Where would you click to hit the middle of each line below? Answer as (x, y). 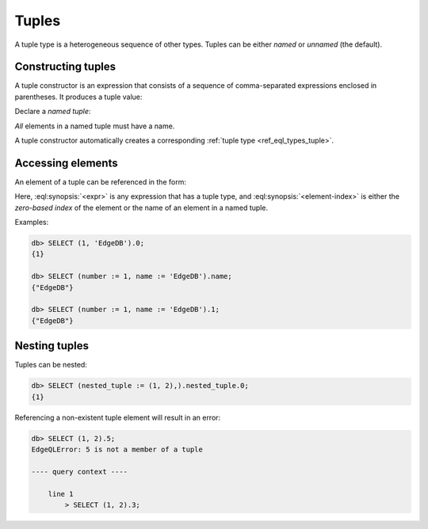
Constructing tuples (65, 67)
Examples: (32, 223)
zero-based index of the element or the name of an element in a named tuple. (141, 207)
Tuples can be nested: (51, 365)
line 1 (61, 494)
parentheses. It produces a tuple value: (78, 97)
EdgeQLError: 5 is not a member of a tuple (117, 450)
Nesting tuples (52, 346)
